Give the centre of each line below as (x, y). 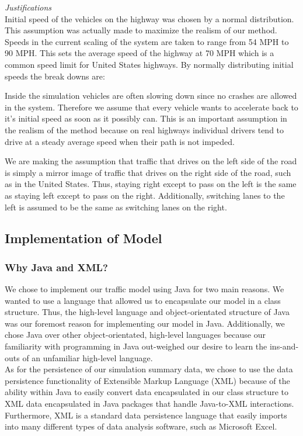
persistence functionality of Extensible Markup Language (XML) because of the (147, 380)
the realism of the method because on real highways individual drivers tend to (144, 129)
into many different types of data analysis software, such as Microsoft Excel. (141, 426)
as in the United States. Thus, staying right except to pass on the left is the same (151, 184)
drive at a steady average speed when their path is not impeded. (120, 141)
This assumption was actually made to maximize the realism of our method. (141, 30)
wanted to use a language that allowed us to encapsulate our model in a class (143, 300)
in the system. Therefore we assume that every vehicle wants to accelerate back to (151, 107)
